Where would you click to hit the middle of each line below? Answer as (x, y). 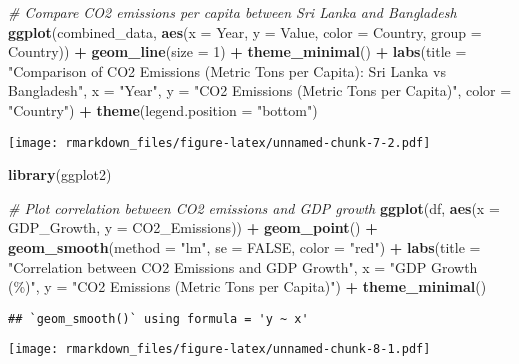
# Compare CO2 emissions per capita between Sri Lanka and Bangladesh (232, 12)
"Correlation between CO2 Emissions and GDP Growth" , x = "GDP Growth (243, 266)
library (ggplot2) (60, 174)
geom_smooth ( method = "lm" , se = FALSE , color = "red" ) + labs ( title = (244, 247)
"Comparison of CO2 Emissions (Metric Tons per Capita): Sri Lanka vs (227, 70)
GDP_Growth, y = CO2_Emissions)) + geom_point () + (193, 227)
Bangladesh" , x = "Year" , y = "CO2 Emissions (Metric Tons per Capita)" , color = (260, 90)
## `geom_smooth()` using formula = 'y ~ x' (158, 318)
